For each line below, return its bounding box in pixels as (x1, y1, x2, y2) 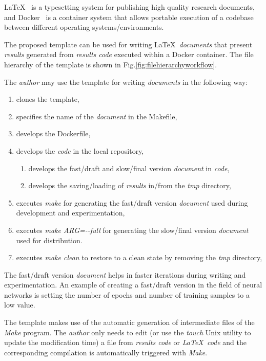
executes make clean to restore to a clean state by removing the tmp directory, (16, 252, 262, 263)
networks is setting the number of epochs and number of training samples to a (4, 289, 250, 300)
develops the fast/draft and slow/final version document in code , (28, 163, 230, 173)
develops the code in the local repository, (16, 145, 144, 156)
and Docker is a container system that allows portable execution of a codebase (4, 11, 254, 22)
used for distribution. (16, 234, 83, 245)
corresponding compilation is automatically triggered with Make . (4, 347, 208, 357)
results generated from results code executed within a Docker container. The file (4, 49, 254, 60)
